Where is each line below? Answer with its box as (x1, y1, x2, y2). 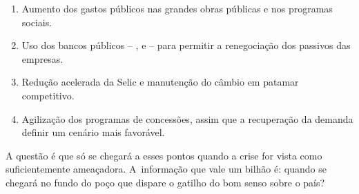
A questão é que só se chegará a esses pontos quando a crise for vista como (6, 148, 322, 162)
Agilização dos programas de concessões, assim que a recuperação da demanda (21, 111, 353, 126)
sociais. (21, 14, 52, 29)
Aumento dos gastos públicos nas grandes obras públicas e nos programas (21, 1, 333, 15)
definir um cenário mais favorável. (21, 125, 165, 139)
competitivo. (21, 88, 75, 102)
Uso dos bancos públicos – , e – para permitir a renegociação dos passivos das (21, 38, 351, 52)
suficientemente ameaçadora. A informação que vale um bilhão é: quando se (6, 162, 327, 176)
